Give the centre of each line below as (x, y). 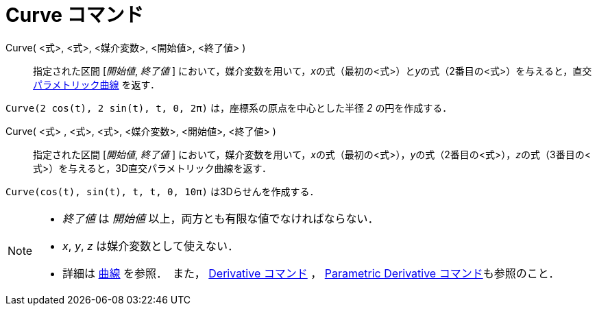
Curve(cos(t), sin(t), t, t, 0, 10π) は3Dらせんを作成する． (162, 191)
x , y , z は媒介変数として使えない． (150, 246)
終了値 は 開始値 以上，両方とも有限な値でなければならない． (221, 218)
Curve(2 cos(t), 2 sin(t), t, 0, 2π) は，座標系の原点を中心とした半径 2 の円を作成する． (229, 108)
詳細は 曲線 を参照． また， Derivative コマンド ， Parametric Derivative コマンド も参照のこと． (311, 273)
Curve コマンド (75, 15)
